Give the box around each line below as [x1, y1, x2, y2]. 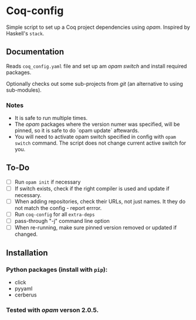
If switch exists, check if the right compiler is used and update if [14, 185, 170, 192]
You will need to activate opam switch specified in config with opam [14, 134, 176, 141]
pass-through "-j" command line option [14, 218, 110, 225]
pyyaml [14, 285, 33, 292]
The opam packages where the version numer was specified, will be [14, 121, 180, 128]
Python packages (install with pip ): [6, 265, 108, 274]
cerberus [14, 291, 37, 298]
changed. [14, 231, 38, 238]
